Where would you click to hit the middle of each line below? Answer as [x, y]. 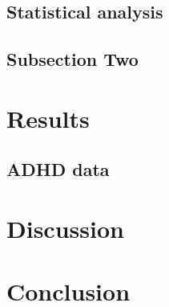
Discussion [65, 228]
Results [48, 118]
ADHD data [58, 169]
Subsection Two [72, 59]
